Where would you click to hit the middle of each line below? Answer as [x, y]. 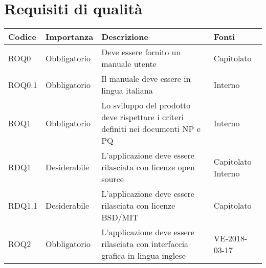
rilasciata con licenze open [148, 167]
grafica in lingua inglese [143, 256]
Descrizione [125, 37]
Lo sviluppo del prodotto [146, 105]
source [113, 179]
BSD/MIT [120, 217]
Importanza [69, 37]
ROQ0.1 [23, 84]
